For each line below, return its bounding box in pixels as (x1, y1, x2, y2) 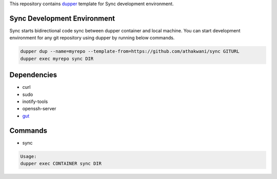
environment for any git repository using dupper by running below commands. (9, 35, 175, 41)
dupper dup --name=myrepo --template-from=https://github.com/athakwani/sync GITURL (20, 49, 240, 54)
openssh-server (22, 106, 56, 112)
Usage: (20, 153, 37, 159)
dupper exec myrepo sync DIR (20, 55, 94, 62)
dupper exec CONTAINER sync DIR (20, 161, 102, 167)
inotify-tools (22, 98, 48, 105)
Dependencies (9, 71, 57, 79)
